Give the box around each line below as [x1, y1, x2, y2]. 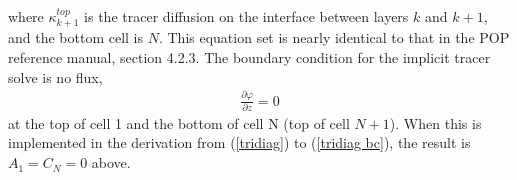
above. [91, 152, 131, 173]
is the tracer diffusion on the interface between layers [84, 6, 409, 26]
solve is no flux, [8, 66, 103, 87]
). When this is [389, 112, 482, 133]
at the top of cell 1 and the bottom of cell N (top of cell [8, 112, 350, 133]
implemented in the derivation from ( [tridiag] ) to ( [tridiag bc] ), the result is [8, 132, 471, 153]
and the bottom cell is [8, 27, 144, 48]
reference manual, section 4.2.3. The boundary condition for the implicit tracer [8, 47, 491, 68]
